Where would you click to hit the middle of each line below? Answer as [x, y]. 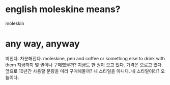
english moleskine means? [63, 9]
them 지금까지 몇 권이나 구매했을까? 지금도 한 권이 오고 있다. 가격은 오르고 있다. [84, 65]
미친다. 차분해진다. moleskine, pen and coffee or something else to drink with [85, 58]
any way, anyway [42, 44]
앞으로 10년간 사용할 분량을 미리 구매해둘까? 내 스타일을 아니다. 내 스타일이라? [82, 71]
